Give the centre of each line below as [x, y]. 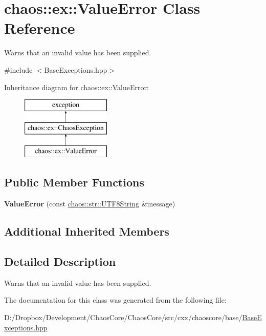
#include [18, 69]
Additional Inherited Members [87, 231]
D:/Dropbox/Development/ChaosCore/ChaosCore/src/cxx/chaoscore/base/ [123, 317]
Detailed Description [60, 261]
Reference [40, 28]
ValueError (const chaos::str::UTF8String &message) [90, 204]
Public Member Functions [74, 182]
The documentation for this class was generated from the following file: [115, 300]
